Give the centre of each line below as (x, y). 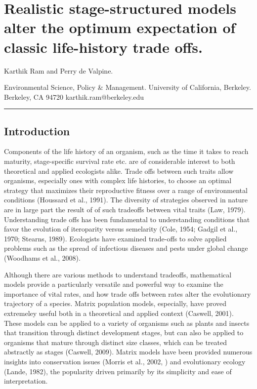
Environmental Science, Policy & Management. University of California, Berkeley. (128, 87)
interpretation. (26, 381)
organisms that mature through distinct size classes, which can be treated (115, 342)
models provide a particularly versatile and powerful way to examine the (114, 284)
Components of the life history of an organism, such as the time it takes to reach (126, 151)
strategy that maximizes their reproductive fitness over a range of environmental (126, 190)
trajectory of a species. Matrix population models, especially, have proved (115, 303)
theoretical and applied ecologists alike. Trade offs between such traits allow (119, 171)
